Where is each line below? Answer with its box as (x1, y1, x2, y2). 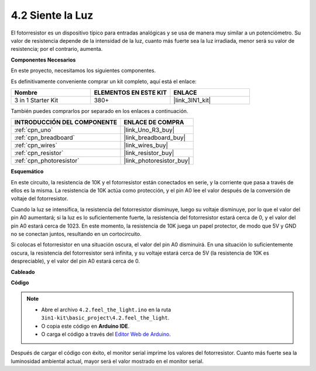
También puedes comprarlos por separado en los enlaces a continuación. (11, 107, 188, 114)
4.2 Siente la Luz (11, 9, 94, 22)
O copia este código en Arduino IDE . (41, 322, 130, 329)
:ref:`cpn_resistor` (14, 149, 64, 157)
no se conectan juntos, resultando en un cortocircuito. (11, 231, 142, 238)
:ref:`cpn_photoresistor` (14, 157, 80, 165)
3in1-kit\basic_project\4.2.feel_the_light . (41, 314, 170, 321)
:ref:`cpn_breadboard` (14, 133, 75, 142)
